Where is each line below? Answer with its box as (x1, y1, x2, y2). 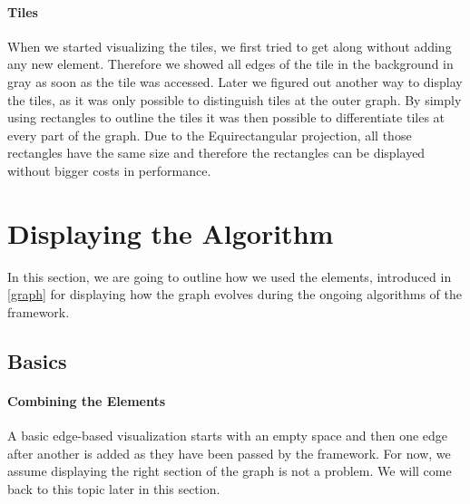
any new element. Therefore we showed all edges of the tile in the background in (7, 54, 454, 73)
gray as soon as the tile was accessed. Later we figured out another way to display (7, 72, 463, 91)
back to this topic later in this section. (7, 479, 220, 498)
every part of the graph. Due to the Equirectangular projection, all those (7, 125, 412, 144)
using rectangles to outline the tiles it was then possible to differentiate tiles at (7, 108, 446, 127)
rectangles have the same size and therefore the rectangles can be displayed (7, 143, 426, 162)
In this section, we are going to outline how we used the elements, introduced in (7, 267, 452, 286)
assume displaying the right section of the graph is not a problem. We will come (7, 461, 452, 480)
